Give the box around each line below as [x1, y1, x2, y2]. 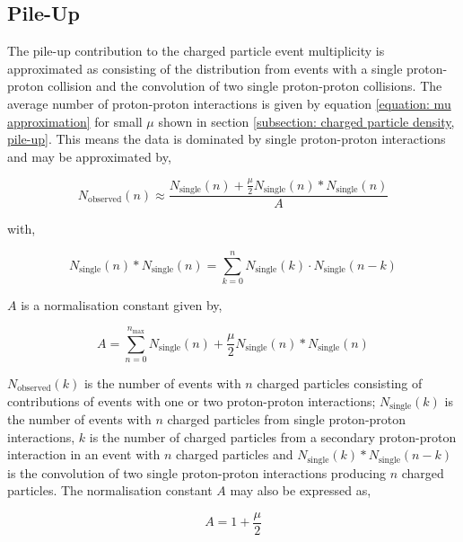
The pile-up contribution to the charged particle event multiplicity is [7, 41, 385, 60]
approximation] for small [7, 111, 143, 130]
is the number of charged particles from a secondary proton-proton [89, 427, 457, 446]
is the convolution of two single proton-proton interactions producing [7, 463, 386, 482]
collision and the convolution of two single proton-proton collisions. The [48, 76, 442, 95]
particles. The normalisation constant [7, 481, 213, 500]
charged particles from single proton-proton [167, 410, 406, 429]
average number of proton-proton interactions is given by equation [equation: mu [7, 93, 451, 112]
